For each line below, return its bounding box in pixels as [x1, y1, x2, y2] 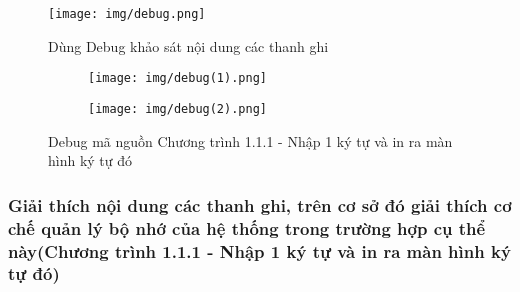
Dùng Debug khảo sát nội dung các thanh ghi [48, 35, 329, 56]
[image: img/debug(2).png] [88, 101, 267, 116]
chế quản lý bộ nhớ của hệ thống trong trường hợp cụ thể [8, 215, 486, 240]
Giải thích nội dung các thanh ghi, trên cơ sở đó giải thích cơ [8, 192, 512, 217]
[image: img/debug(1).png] [88, 71, 267, 86]
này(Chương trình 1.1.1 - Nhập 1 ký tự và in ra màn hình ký [8, 238, 511, 263]
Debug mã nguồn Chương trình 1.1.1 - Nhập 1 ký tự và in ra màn [48, 130, 453, 151]
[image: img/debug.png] [48, 7, 206, 21]
